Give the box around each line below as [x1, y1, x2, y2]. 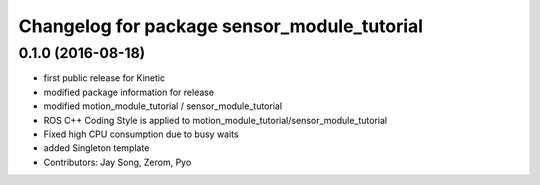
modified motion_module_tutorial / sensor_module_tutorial [43, 100, 283, 112]
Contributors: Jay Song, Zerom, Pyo [43, 156, 192, 168]
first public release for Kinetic [43, 72, 165, 84]
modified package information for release [43, 86, 215, 98]
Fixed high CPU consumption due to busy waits [43, 128, 239, 140]
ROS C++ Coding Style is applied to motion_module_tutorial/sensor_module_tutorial [43, 114, 388, 126]
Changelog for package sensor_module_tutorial [18, 15, 424, 37]
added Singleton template [43, 142, 150, 154]
